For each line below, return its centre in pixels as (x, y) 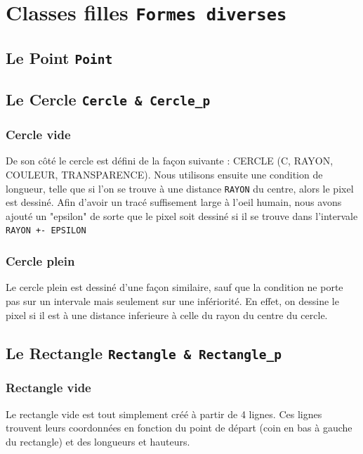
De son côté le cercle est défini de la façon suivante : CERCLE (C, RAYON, (170, 161)
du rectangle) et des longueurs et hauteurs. (98, 441)
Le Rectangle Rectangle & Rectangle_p (144, 352)
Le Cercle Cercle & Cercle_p (108, 99)
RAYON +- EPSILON (46, 231)
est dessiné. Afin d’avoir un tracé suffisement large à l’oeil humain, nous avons (174, 202)
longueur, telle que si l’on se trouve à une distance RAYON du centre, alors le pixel (180, 188)
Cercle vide (38, 135)
